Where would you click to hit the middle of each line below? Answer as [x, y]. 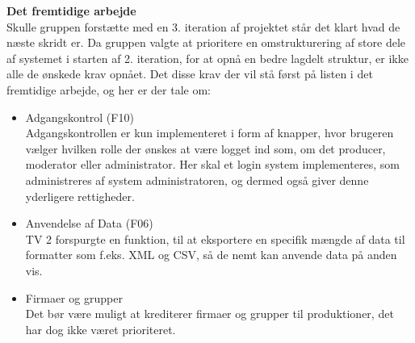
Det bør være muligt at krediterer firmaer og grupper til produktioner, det [210, 314]
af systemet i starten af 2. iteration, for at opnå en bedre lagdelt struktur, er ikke [207, 58]
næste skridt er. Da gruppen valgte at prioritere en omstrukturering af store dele [206, 42]
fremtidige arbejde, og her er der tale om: [109, 89]
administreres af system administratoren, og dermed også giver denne [197, 180]
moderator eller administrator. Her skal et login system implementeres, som [212, 164]
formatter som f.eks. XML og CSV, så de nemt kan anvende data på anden [211, 255]
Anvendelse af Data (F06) [89, 223]
